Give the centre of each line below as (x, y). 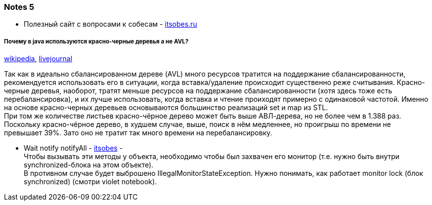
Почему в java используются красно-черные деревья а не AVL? (96, 41)
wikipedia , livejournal (38, 59)
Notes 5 (19, 7)
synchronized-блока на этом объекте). (89, 165)
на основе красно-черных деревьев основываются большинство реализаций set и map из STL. (166, 108)
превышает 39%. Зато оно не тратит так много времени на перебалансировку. (138, 133)
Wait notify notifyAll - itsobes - (73, 148)
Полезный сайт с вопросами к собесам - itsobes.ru (110, 24)
